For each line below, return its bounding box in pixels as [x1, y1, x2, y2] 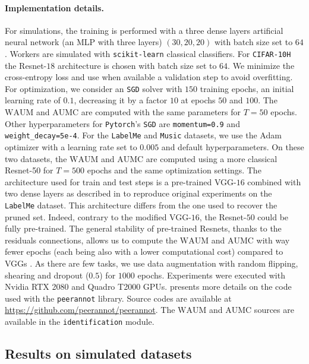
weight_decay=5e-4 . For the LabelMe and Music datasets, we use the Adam [5, 129, 282, 141]
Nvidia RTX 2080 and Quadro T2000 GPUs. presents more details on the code [5, 280, 292, 293]
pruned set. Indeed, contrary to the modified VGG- [5, 210, 191, 223]
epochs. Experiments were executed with [137, 268, 285, 281]
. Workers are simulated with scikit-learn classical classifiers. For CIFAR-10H [5, 47, 291, 59]
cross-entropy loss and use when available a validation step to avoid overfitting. [5, 71, 293, 83]
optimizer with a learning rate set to [5, 140, 137, 153]
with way [256, 233, 290, 246]
